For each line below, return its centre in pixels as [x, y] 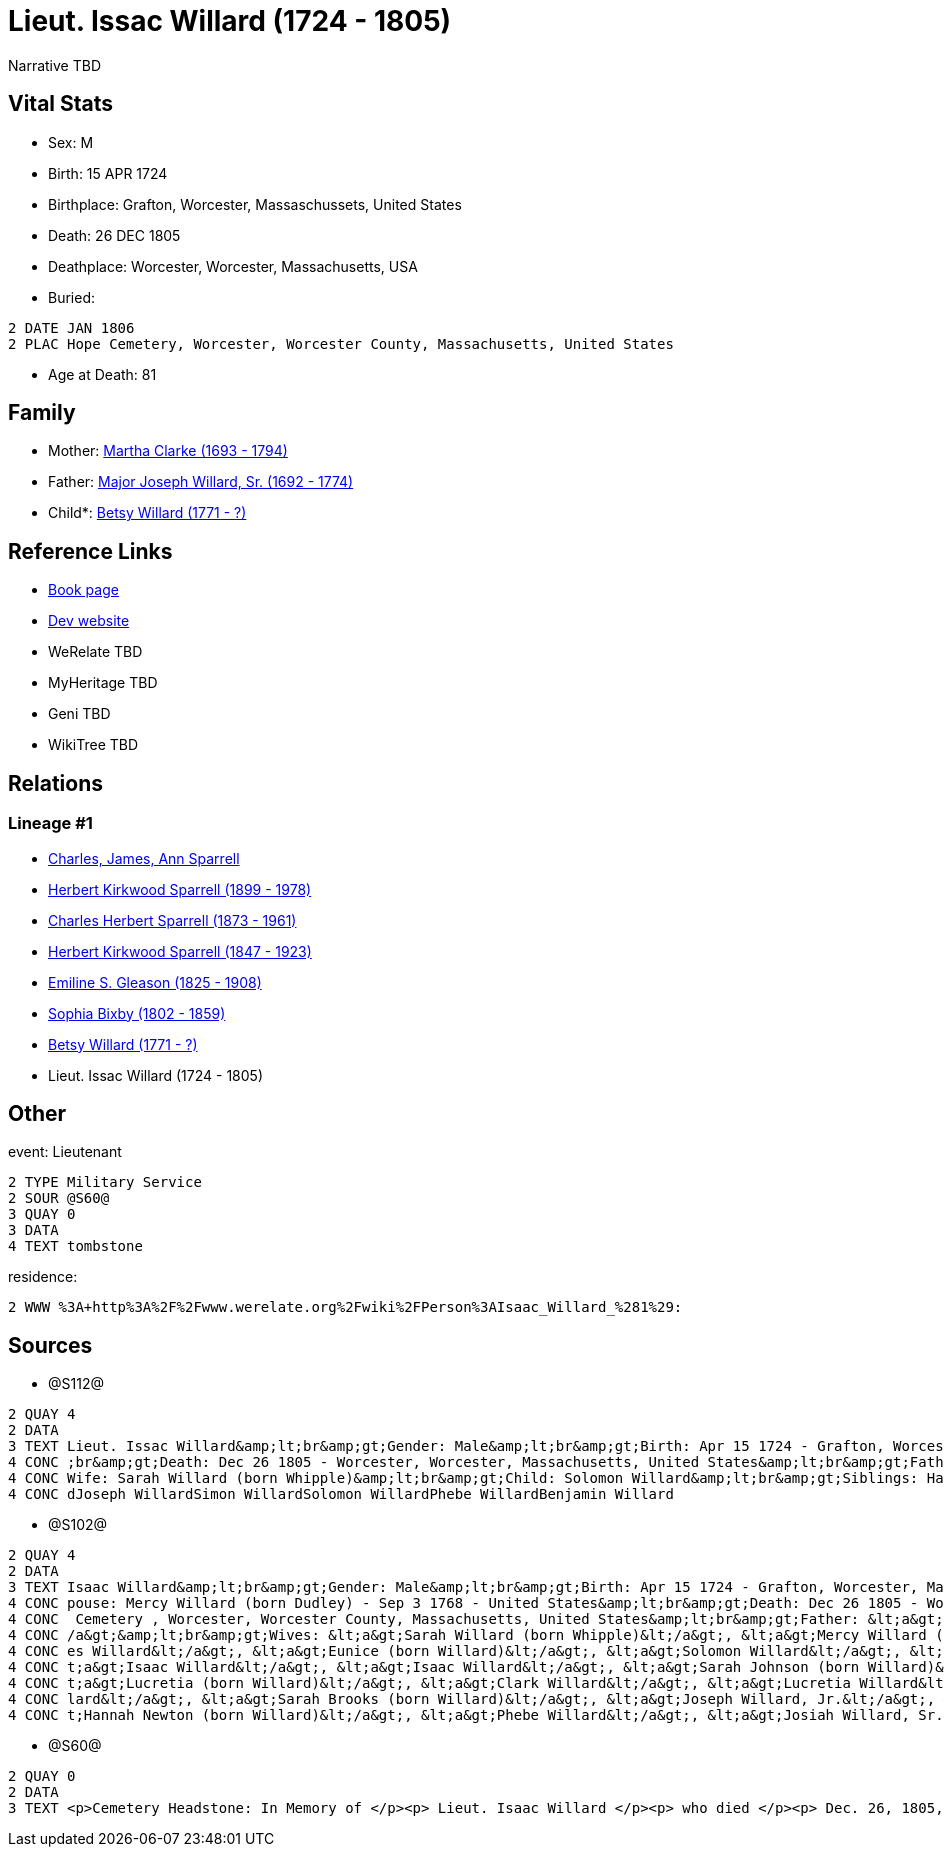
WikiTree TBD [93, 745]
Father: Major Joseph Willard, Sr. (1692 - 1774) [201, 482]
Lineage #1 [50, 823]
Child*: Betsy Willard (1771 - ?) [147, 513]
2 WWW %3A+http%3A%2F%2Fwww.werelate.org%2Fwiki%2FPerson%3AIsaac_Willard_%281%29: [345, 1307]
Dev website [89, 621]
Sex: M [71, 142]
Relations [56, 783]
